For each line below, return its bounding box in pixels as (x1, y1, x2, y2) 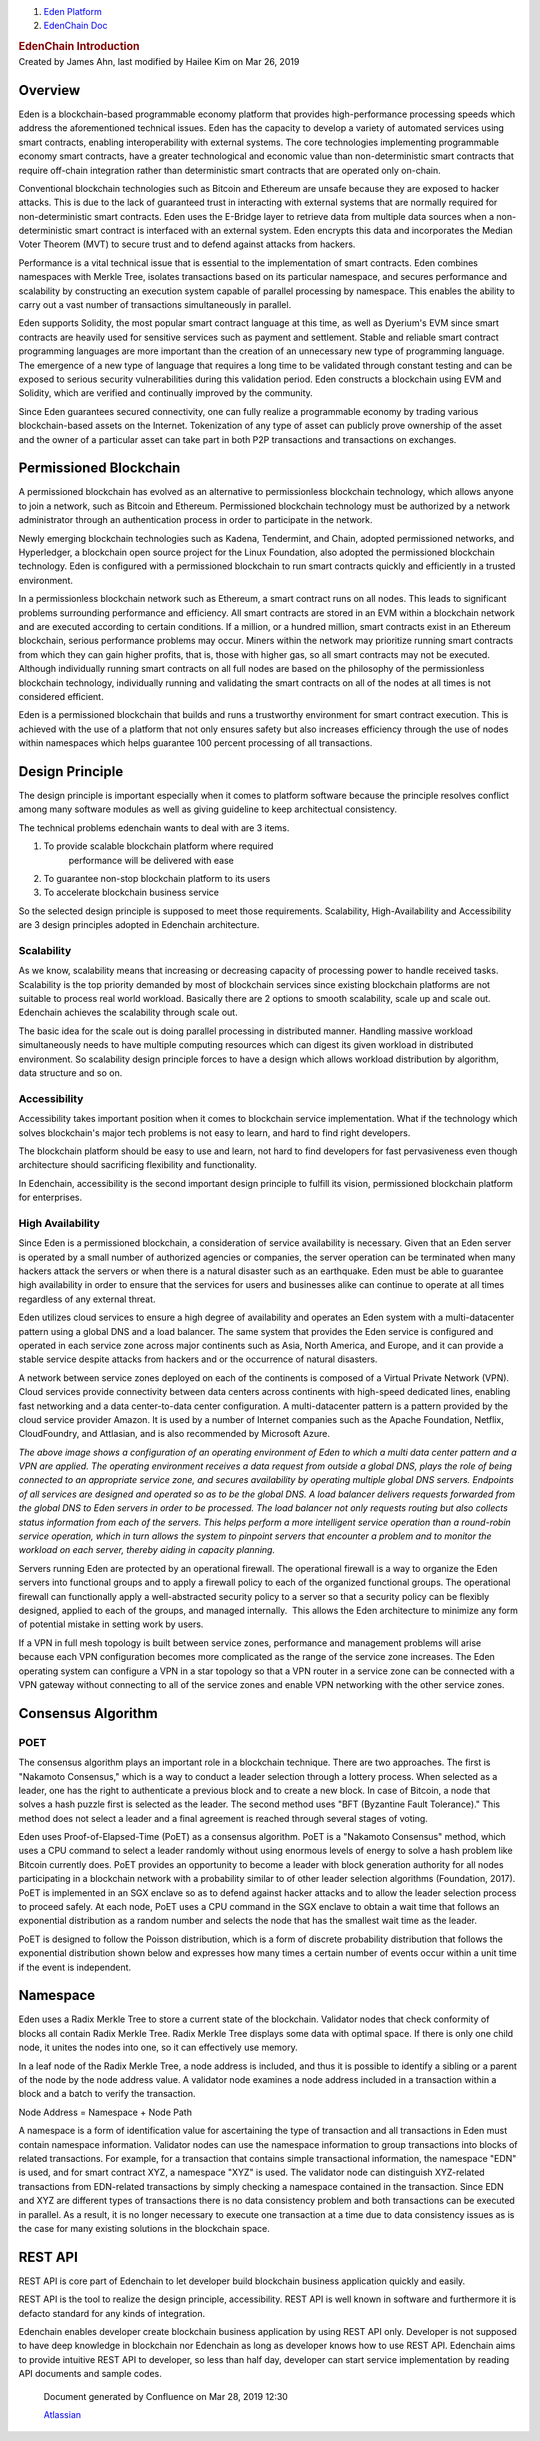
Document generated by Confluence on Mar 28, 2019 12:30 (43, 2390, 289, 2402)
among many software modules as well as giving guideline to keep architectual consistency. (18, 803, 397, 815)
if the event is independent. (18, 1961, 132, 1973)
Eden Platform (43, 6, 102, 17)
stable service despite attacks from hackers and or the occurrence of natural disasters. (18, 1353, 378, 1365)
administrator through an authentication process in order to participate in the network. (18, 514, 374, 526)
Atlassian (43, 2408, 82, 2420)
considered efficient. (18, 690, 104, 702)
